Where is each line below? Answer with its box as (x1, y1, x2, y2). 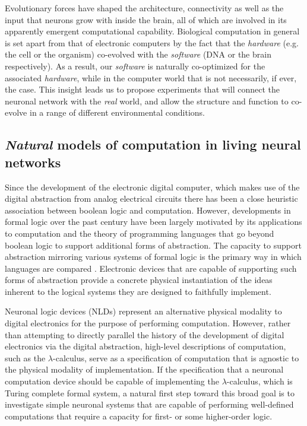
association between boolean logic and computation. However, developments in (5, 204, 291, 216)
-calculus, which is (226, 375, 293, 387)
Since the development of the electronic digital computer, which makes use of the (5, 180, 300, 193)
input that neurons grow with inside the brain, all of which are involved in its (5, 13, 287, 26)
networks (5, 152, 61, 171)
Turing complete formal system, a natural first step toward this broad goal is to (5, 386, 295, 399)
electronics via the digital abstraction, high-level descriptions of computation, (5, 340, 286, 352)
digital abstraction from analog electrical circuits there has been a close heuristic (5, 192, 298, 205)
